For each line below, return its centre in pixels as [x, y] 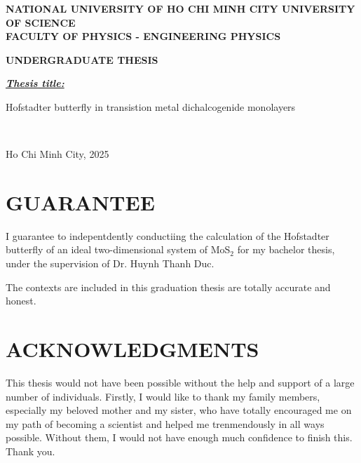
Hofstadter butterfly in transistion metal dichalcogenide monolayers [151, 106]
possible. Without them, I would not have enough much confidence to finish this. [179, 437]
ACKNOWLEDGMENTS [132, 349]
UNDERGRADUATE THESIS [82, 59]
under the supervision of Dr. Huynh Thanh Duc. [110, 263]
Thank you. [30, 451]
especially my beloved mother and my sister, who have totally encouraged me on [179, 410]
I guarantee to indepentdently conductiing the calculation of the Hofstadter [168, 235]
